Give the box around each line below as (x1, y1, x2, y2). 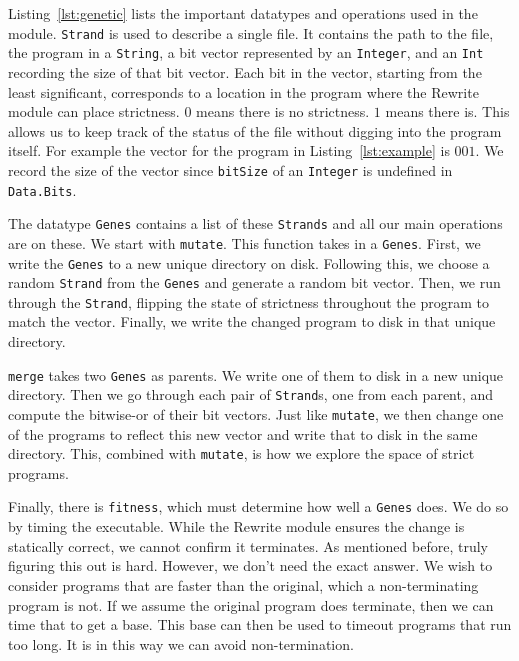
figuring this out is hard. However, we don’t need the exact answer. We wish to (8, 555, 493, 576)
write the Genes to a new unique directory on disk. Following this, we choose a (8, 252, 490, 273)
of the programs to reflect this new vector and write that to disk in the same (8, 423, 478, 444)
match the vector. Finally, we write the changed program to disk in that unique (8, 311, 496, 332)
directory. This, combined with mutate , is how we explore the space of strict (8, 443, 475, 464)
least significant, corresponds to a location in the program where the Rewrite (8, 81, 479, 102)
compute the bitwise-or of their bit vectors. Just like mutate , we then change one (8, 403, 504, 424)
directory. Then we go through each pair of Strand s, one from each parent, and (8, 384, 494, 405)
